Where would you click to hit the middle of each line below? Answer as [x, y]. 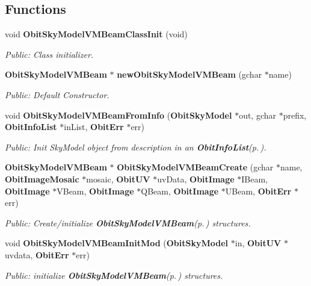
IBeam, [255, 179]
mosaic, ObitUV [118, 179]
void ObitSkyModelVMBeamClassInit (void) [96, 34]
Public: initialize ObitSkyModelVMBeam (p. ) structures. [114, 275]
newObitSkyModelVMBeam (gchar [189, 74]
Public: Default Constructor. [57, 94]
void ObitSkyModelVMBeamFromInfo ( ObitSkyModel [119, 115]
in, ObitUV [258, 243]
